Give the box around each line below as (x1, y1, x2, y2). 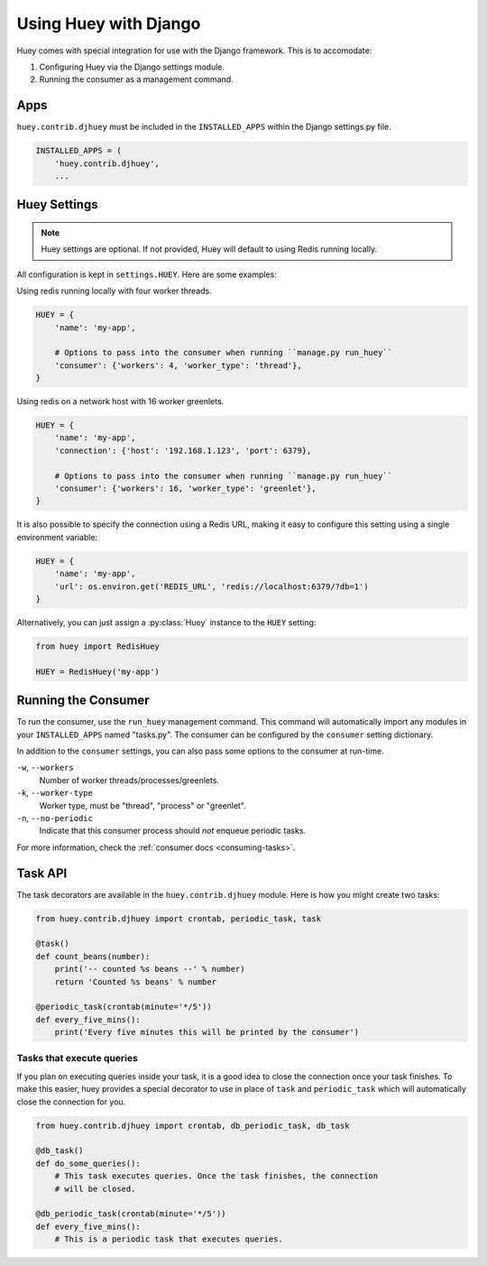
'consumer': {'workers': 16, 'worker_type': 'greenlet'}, (54, 484, 317, 494)
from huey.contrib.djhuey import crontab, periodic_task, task (35, 913, 322, 924)
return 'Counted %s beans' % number (54, 976, 216, 987)
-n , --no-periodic (16, 812, 94, 823)
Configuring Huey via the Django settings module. (39, 61, 225, 72)
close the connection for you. (16, 1096, 126, 1107)
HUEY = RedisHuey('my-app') (35, 666, 160, 677)
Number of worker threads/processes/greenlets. (39, 774, 220, 785)
